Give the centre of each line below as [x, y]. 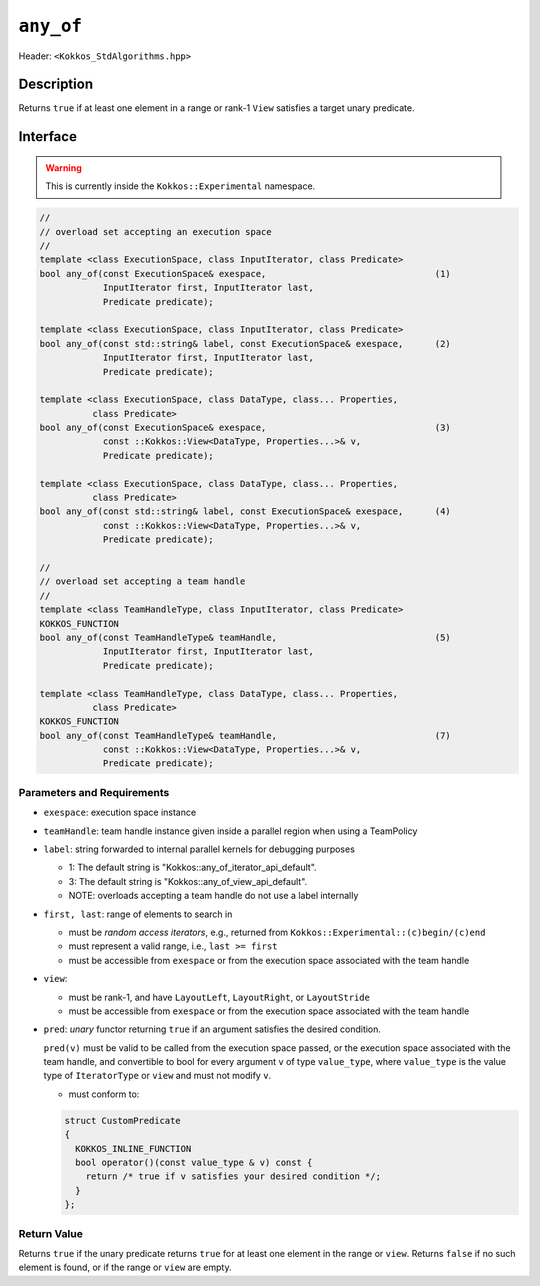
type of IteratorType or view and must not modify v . [157, 1076]
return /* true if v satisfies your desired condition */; [233, 1176]
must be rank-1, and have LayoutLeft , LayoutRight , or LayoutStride [219, 997]
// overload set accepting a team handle [142, 581]
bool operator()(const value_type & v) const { [194, 1162]
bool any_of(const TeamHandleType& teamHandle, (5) [245, 637]
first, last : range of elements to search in [138, 914]
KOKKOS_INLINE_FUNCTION [133, 1148]
